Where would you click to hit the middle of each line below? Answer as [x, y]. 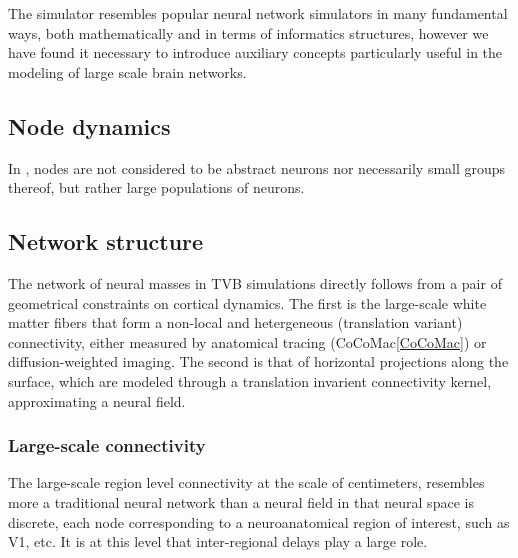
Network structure [106, 241]
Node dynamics [89, 125]
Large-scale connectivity [107, 445]
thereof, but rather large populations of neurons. [156, 187]
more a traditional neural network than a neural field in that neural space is [241, 501]
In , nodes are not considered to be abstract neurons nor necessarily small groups [257, 167]
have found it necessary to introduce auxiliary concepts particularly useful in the [255, 52]
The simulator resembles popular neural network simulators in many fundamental [258, 13]
